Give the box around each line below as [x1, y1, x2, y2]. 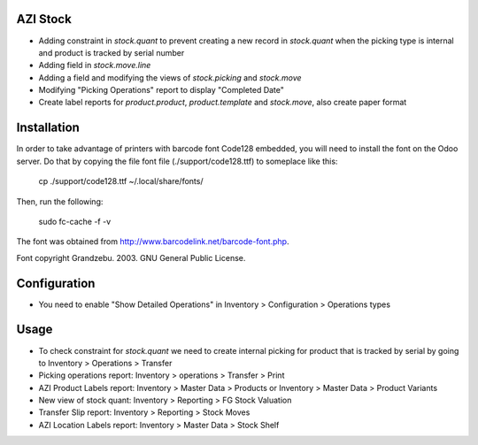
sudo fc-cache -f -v [38, 216, 112, 226]
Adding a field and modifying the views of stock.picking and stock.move [38, 72, 302, 83]
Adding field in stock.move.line [38, 60, 151, 71]
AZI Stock [16, 12, 73, 27]
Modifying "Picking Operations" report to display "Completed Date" [38, 85, 285, 96]
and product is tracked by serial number [38, 47, 185, 58]
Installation [16, 120, 80, 135]
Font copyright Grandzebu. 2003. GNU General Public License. [16, 252, 246, 263]
